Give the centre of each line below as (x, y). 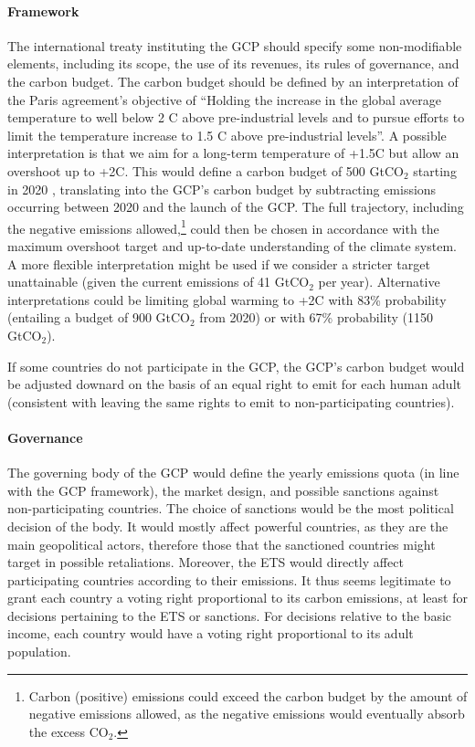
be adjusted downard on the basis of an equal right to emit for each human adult (234, 384)
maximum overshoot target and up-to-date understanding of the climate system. (232, 245)
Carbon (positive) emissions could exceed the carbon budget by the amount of (248, 695)
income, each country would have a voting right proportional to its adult (211, 633)
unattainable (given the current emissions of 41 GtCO (158, 282)
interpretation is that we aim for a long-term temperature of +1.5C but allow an (233, 153)
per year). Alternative (379, 282)
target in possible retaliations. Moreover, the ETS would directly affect (206, 562)
